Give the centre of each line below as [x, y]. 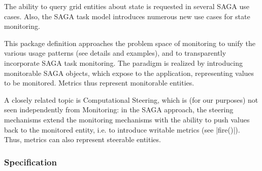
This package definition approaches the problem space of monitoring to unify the [130, 43]
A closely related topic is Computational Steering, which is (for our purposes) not [131, 99]
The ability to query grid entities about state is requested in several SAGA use [127, 6]
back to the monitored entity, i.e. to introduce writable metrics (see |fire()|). [122, 129]
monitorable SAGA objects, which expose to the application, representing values [129, 73]
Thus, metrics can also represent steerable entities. [83, 139]
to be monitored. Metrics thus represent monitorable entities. [99, 83]
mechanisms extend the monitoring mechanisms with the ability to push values [127, 119]
